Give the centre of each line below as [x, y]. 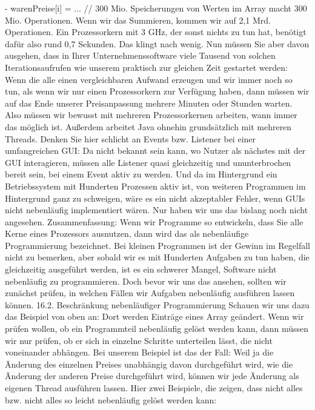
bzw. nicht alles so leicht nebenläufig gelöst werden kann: [111, 399]
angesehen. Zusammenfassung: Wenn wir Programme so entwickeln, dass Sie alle [154, 221]
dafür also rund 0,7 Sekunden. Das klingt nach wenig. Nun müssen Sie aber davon [157, 43]
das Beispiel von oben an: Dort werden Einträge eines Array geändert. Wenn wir [154, 316]
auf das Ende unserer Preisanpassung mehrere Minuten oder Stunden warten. [149, 103]
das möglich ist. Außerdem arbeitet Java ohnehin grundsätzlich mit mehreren [148, 126]
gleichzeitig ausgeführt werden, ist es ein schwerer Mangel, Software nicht [141, 269]
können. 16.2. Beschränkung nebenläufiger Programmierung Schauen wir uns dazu [157, 304]
